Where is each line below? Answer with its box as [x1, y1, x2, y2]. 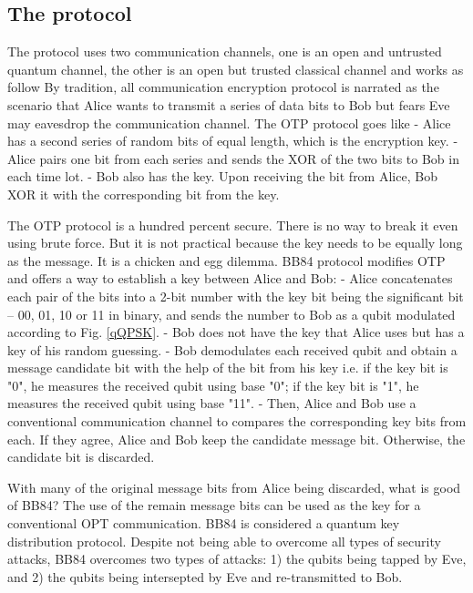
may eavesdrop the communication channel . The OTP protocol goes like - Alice [7, 113, 451, 132]
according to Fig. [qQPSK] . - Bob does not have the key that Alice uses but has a [7, 322, 465, 342]
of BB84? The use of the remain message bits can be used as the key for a [7, 496, 421, 515]
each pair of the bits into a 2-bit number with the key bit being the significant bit [7, 286, 464, 305]
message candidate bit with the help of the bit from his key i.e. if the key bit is [7, 358, 448, 377]
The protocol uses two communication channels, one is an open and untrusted [7, 42, 442, 61]
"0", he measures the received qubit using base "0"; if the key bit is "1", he [7, 375, 419, 394]
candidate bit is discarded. [7, 447, 155, 466]
